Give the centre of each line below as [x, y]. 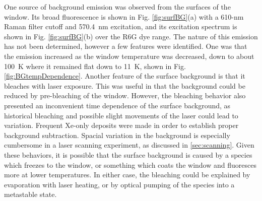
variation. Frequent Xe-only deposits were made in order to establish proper [121, 125]
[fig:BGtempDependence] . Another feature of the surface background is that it [125, 76]
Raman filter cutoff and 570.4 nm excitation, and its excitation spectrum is [121, 26]
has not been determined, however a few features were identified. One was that [126, 46]
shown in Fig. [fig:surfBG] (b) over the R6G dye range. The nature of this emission [131, 36]
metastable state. [30, 194]
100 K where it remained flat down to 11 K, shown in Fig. [95, 66]
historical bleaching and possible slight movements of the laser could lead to [121, 115]
